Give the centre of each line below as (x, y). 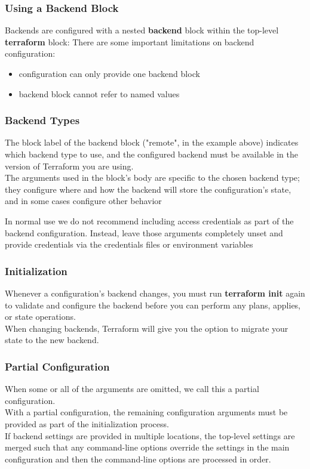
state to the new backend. (52, 340)
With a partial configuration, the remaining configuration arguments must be (146, 412)
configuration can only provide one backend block (109, 73)
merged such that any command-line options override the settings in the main (147, 447)
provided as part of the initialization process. (87, 423)
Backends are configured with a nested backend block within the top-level (142, 30)
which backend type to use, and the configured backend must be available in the (151, 154)
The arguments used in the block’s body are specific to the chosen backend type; (152, 178)
